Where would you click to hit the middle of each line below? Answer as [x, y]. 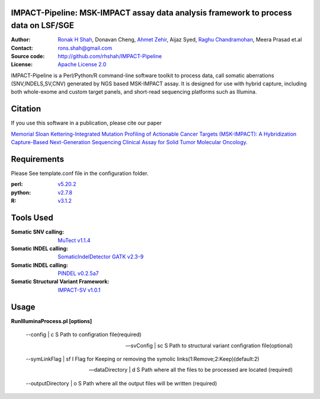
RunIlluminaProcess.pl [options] [52, 321]
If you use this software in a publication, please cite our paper [87, 123]
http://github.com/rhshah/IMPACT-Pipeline [110, 56]
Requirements [38, 159]
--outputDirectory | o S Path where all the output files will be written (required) [121, 383]
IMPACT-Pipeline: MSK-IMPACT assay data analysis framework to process [151, 13]
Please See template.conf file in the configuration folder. [80, 173]
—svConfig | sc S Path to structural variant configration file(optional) [209, 345]
